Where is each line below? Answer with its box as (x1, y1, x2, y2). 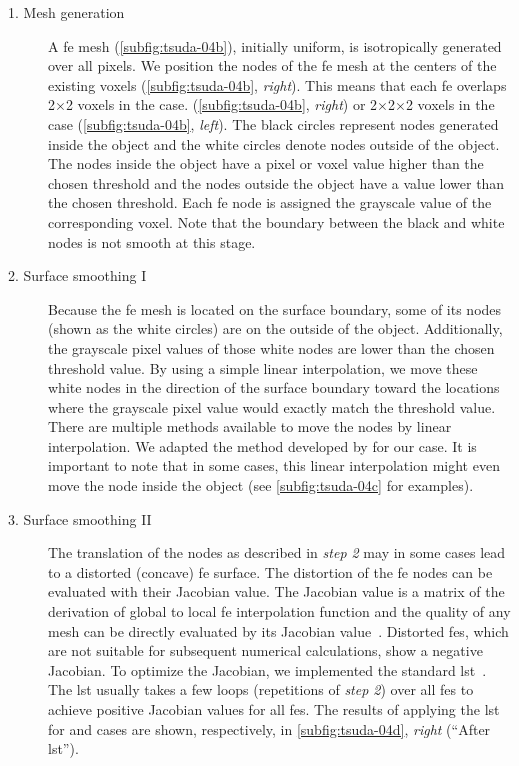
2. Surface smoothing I (8, 265, 147, 286)
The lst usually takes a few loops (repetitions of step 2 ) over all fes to (48, 679, 474, 700)
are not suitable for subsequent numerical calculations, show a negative (48, 640, 483, 661)
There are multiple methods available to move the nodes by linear (48, 416, 452, 437)
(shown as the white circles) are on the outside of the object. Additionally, (48, 318, 503, 339)
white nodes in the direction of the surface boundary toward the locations (48, 377, 500, 398)
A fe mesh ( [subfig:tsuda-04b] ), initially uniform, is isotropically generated (48, 35, 502, 56)
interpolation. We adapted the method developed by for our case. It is (48, 435, 477, 456)
